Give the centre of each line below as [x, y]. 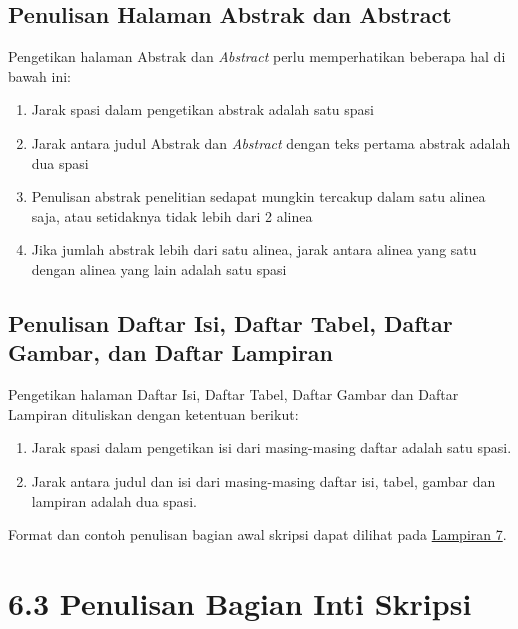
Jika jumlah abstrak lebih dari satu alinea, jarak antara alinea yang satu [254, 249]
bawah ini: [40, 75]
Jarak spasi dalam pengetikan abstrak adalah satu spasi [202, 109]
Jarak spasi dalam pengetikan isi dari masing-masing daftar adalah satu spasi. [271, 447]
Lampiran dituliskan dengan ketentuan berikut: [153, 413]
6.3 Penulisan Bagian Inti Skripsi [240, 602]
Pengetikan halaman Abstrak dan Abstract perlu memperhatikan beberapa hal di [257, 56]
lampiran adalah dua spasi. [114, 500]
